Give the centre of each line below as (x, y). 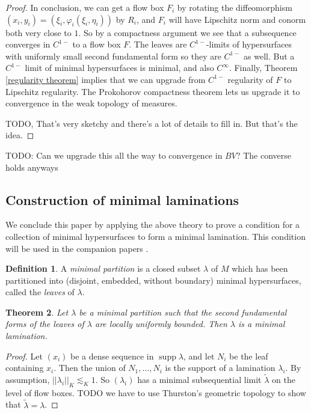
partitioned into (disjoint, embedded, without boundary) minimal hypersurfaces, (153, 280)
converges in (28, 44)
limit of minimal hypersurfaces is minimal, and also (119, 68)
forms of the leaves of (45, 324)
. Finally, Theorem (263, 68)
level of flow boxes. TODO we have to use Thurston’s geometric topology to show (156, 392)
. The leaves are (158, 44)
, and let (199, 356)
